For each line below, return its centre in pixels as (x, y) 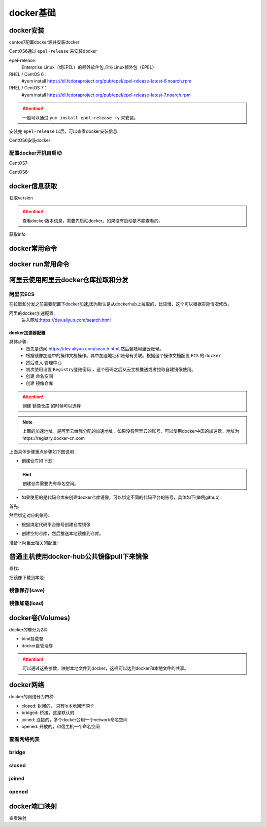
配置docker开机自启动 (35, 153)
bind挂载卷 (33, 639)
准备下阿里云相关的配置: (34, 542)
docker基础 (33, 13)
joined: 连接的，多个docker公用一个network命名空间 (74, 719)
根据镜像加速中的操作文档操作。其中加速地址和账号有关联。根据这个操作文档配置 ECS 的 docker (123, 356)
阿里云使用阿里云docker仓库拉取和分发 (69, 280)
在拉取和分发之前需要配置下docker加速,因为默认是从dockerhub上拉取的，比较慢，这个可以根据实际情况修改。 (120, 304)
